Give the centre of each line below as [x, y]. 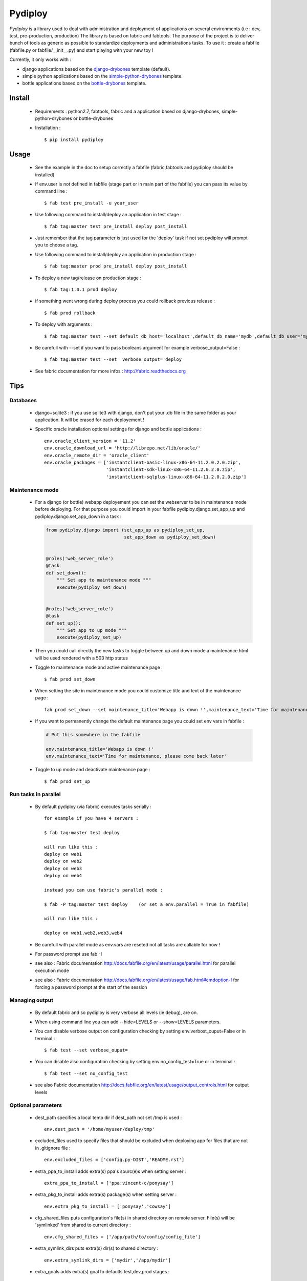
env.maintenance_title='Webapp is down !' [100, 749]
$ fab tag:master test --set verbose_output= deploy [113, 359]
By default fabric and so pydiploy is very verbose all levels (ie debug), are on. [116, 1013]
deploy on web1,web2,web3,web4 [83, 933]
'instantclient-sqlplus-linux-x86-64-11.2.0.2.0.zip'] [176, 477]
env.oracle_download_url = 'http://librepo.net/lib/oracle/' [122, 448]
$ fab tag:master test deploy [82, 832]
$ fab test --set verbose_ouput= [86, 1050]
